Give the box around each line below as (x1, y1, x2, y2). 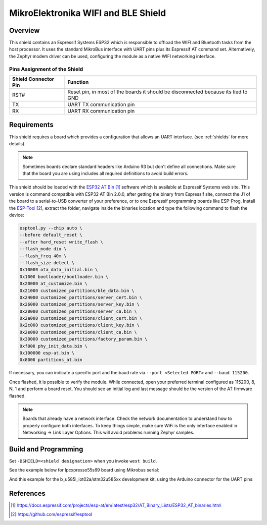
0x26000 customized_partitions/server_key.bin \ (19, 301, 140, 307)
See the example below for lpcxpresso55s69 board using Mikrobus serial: (9, 467, 159, 473)
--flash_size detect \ (19, 260, 75, 265)
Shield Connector (12, 75, 54, 82)
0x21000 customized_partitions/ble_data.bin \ (19, 288, 134, 293)
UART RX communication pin (67, 107, 135, 114)
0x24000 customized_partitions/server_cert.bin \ (19, 294, 142, 300)
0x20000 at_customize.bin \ (19, 281, 88, 287)
